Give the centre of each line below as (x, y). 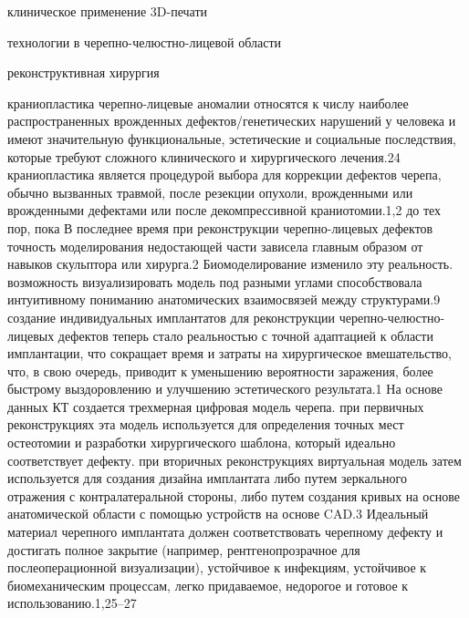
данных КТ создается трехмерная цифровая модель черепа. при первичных (216, 406)
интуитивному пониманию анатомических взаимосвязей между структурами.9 (224, 299)
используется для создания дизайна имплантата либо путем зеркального (207, 478)
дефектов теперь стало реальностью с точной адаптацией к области (245, 335)
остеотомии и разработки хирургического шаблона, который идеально (202, 443)
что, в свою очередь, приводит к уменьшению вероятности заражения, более (220, 371)
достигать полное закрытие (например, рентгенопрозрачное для (184, 549)
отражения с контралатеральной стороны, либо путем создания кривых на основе (234, 495)
